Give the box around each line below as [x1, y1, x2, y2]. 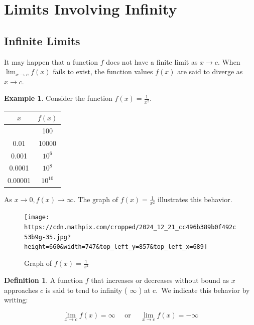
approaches [4, 284, 38, 295]
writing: [4, 294, 28, 305]
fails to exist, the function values [53, 66, 153, 77]
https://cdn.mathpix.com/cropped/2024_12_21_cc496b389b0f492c [24, 224, 236, 231]
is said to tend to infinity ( [45, 284, 128, 295]
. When [217, 56, 240, 67]
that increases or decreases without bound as [91, 275, 229, 285]
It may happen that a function [4, 56, 98, 67]
